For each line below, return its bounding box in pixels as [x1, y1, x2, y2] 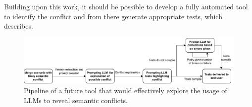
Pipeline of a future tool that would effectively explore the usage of [24, 85, 227, 96]
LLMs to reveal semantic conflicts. [24, 95, 128, 105]
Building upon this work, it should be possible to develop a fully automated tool [4, 1, 248, 11]
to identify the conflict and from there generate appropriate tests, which [4, 11, 222, 21]
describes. [4, 21, 33, 31]
